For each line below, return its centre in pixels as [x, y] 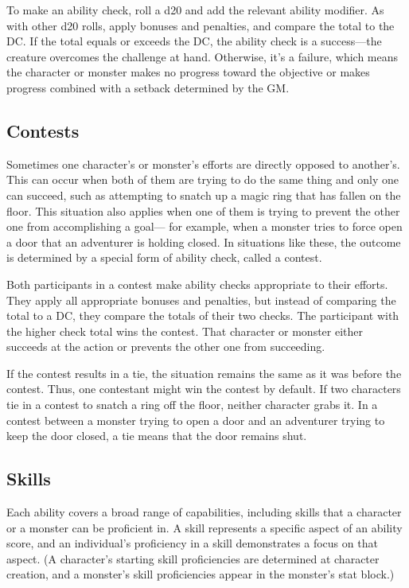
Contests [43, 130]
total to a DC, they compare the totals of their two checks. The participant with [203, 315]
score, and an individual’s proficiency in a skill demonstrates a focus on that [192, 543]
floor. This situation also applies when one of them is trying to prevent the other [203, 210]
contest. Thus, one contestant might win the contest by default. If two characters [204, 389]
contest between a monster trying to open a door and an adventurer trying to [196, 420]
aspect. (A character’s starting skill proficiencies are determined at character [193, 558]
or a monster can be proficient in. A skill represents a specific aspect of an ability [204, 527]
